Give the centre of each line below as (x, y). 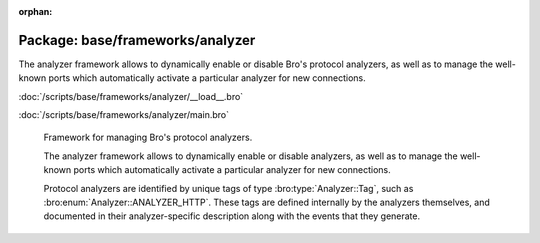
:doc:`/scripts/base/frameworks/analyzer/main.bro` (124, 115)
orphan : (35, 11)
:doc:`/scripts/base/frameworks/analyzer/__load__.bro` (131, 96)
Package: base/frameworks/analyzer (137, 40)
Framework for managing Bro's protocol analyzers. (148, 137)
